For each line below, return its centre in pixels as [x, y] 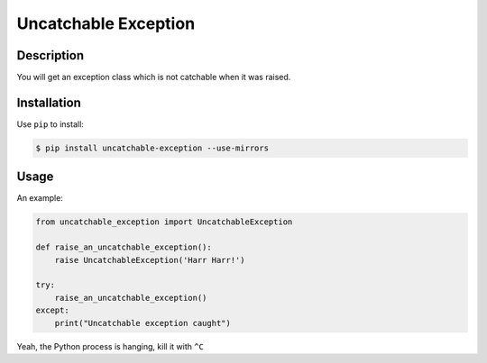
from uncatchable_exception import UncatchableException [164, 222]
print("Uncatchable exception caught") [143, 323]
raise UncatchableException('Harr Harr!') [150, 260]
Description [51, 55]
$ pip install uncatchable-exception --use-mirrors [152, 148]
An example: [40, 198]
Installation [49, 102]
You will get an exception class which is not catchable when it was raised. [154, 77]
